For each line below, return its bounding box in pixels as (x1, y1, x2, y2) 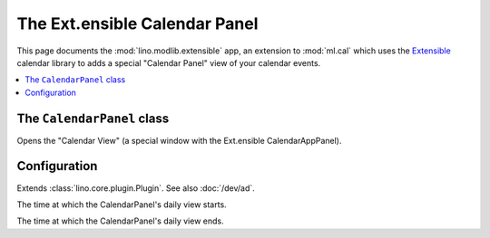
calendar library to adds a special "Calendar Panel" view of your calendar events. (16, 57, 321, 68)
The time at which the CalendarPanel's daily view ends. (16, 215, 224, 226)
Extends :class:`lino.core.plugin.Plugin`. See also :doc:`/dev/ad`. (16, 182, 256, 194)
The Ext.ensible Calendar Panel (16, 14, 259, 33)
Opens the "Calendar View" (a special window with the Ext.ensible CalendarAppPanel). (16, 135, 342, 146)
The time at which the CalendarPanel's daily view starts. (16, 199, 227, 210)
